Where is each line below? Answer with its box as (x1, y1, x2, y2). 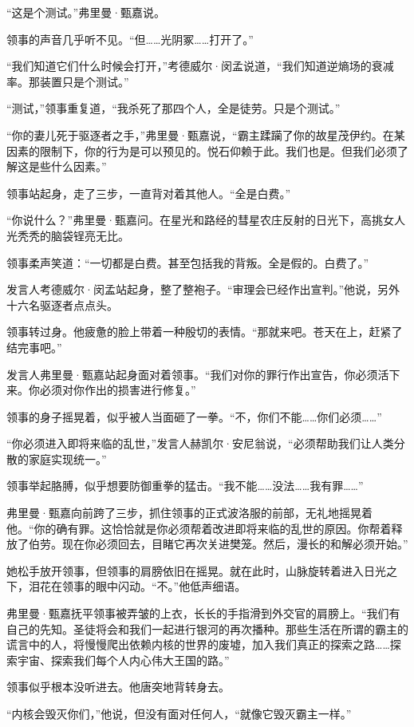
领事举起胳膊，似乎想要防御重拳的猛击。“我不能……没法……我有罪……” (6, 477, 364, 494)
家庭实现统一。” (28, 450, 107, 467)
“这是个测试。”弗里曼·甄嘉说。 (6, 4, 166, 20)
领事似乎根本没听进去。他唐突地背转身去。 (6, 678, 230, 695)
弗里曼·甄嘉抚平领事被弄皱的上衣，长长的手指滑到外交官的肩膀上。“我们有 (6, 605, 400, 622)
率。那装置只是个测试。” (6, 73, 129, 89)
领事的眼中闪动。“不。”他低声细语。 (61, 578, 246, 595)
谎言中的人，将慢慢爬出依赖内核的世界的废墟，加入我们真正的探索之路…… (6, 636, 390, 653)
